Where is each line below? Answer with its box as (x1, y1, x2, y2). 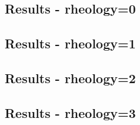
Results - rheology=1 (5, 34, 136, 52)
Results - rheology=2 (5, 68, 136, 87)
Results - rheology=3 (5, 103, 136, 121)
